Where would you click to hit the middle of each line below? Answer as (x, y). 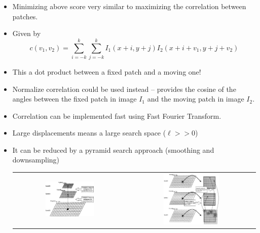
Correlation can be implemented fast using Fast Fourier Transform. (117, 115)
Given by (27, 33)
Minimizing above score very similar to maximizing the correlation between (129, 6)
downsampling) (36, 160)
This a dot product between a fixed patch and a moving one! (107, 71)
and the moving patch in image (196, 99)
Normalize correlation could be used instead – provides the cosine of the (124, 89)
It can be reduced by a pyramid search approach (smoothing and (113, 149)
